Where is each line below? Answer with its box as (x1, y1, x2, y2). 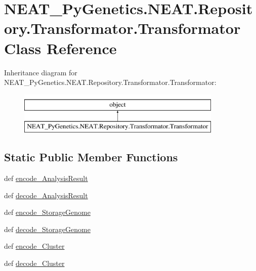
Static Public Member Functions (4, 149, 178, 165)
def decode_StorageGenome (4, 223, 91, 234)
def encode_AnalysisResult (4, 173, 88, 184)
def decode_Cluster (4, 258, 65, 268)
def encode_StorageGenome (4, 207, 91, 217)
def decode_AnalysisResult (4, 190, 88, 200)
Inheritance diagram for (4, 67, 77, 77)
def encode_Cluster (4, 241, 65, 251)
